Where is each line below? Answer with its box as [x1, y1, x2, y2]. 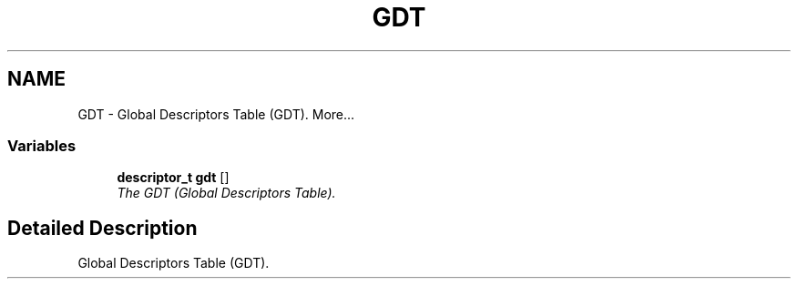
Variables [7, 136, 77, 155]
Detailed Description [7, 216, 198, 240]
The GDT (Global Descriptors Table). [117, 185, 336, 201]
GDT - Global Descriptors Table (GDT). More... [77, 106, 355, 122]
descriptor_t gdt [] [117, 169, 230, 186]
